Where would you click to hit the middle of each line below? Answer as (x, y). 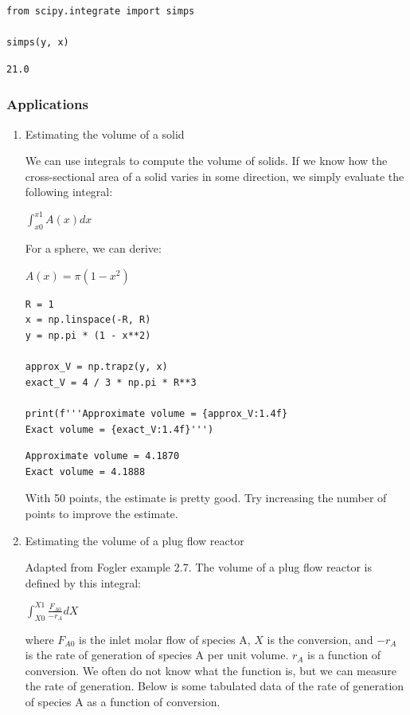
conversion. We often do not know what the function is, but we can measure (211, 670)
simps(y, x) (38, 43)
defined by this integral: (83, 582)
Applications (47, 104)
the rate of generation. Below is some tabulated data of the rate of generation (215, 686)
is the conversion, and (320, 639)
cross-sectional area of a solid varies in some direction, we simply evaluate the (215, 176)
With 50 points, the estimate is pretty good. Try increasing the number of (206, 498)
